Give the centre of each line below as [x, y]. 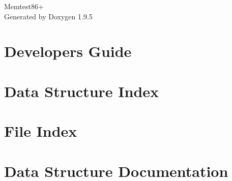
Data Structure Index [82, 91]
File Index [41, 131]
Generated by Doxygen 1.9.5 [48, 16]
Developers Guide [68, 51]
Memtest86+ [24, 6]
